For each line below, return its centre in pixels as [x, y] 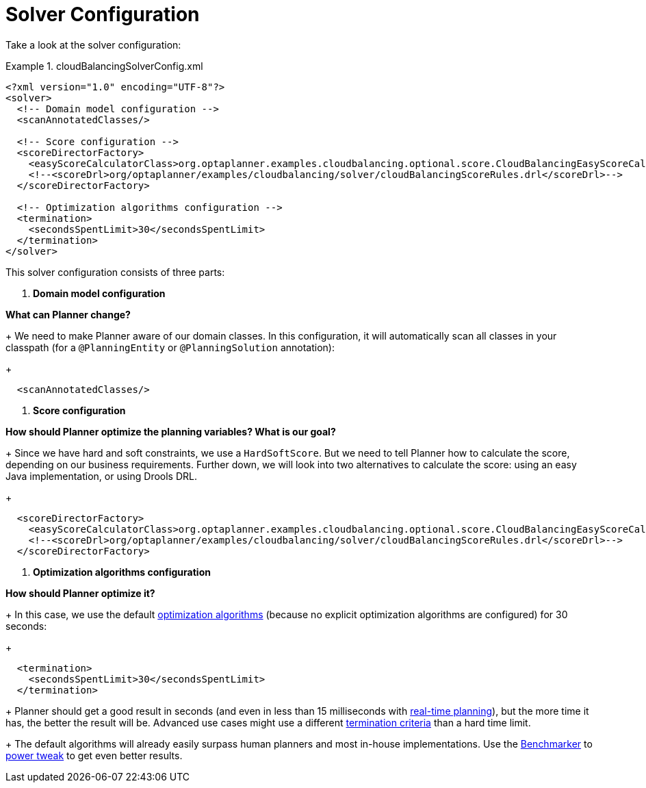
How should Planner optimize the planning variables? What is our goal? [171, 431]
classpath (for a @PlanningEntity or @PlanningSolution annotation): [170, 347]
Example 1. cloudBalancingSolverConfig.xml [104, 66]
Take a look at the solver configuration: [93, 45]
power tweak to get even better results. [94, 755]
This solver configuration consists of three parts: [115, 272]
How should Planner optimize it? [80, 593]
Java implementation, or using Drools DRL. [102, 476]
